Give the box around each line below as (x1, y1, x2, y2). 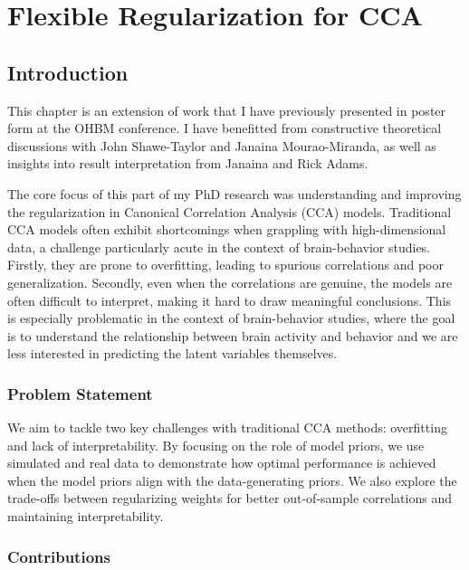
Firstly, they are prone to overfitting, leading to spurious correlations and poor (7, 255, 444, 274)
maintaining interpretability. (7, 507, 164, 526)
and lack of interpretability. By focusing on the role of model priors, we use (7, 435, 425, 454)
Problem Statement (7, 382, 153, 404)
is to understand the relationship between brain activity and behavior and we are (7, 326, 458, 345)
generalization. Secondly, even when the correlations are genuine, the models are (7, 272, 453, 291)
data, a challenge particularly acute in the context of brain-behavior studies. (7, 237, 431, 256)
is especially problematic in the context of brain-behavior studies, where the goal (7, 309, 455, 328)
